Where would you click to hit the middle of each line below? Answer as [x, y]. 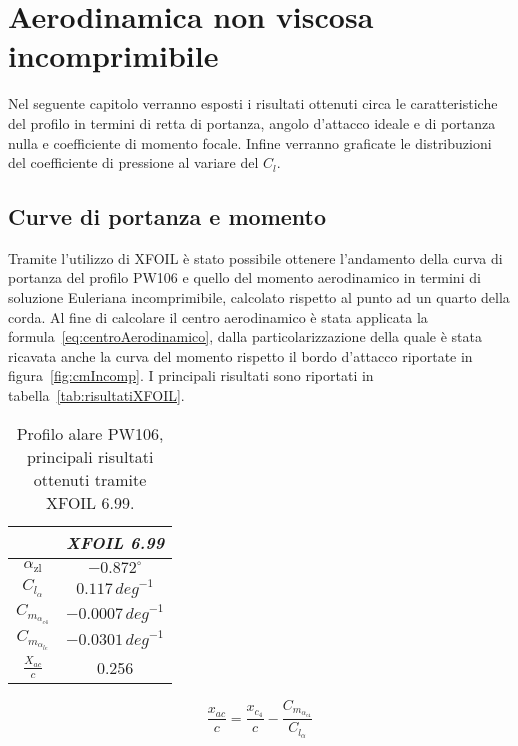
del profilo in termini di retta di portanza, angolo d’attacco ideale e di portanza [252, 122]
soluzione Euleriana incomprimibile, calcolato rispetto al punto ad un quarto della [259, 297]
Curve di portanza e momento [167, 216]
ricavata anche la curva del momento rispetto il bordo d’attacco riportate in [240, 355]
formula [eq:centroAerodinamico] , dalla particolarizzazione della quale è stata [245, 336]
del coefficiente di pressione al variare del [133, 162]
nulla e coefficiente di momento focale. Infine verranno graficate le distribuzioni [250, 142]
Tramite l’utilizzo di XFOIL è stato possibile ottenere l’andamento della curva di [255, 257]
